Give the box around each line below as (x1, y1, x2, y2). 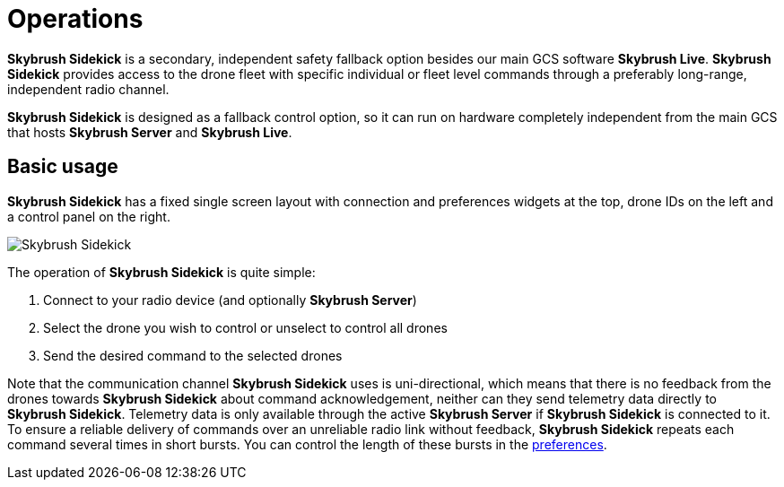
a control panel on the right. (7, 208, 170, 224)
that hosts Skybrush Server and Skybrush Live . (7, 124, 292, 140)
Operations (7, 4, 144, 34)
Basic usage (7, 155, 118, 178)
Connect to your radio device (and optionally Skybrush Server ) (43, 291, 417, 308)
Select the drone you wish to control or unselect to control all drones (43, 319, 448, 335)
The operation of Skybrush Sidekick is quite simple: (7, 264, 316, 280)
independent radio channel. (7, 81, 170, 97)
